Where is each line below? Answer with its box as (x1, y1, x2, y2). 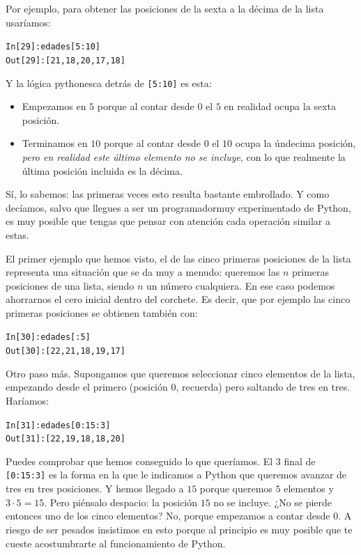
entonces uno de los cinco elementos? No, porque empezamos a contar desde (6, 508, 330, 523)
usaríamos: (6, 15, 51, 29)
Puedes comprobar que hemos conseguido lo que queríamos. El (6, 453, 273, 468)
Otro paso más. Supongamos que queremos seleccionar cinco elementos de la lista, (6, 366, 355, 380)
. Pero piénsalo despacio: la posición (44, 494, 198, 509)
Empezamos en (22, 99, 86, 114)
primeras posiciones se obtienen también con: (6, 305, 198, 320)
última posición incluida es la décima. (22, 163, 183, 178)
